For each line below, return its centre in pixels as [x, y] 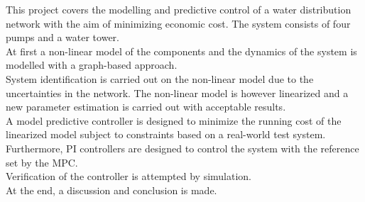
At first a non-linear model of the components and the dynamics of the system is [181, 51]
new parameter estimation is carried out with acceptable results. [146, 107]
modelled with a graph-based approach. [92, 65]
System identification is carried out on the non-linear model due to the [160, 78]
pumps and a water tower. [62, 37]
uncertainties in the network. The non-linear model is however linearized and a [177, 92]
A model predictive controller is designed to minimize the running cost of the [174, 120]
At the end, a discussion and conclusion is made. [111, 190]
